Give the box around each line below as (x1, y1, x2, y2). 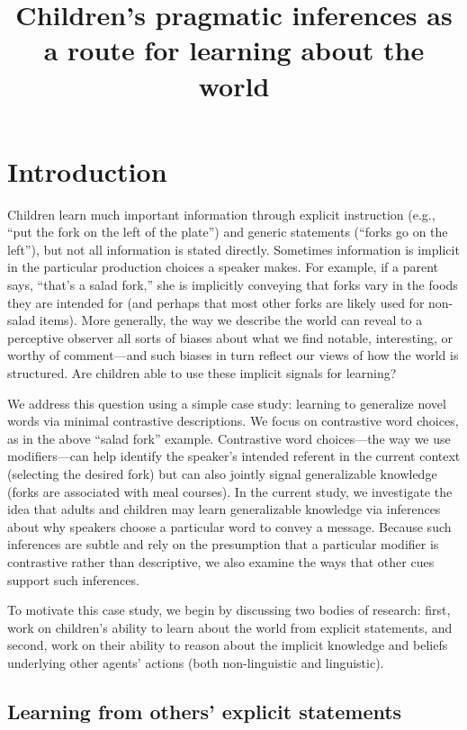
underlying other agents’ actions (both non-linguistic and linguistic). (7, 653, 384, 671)
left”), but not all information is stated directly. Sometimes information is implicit (7, 239, 460, 258)
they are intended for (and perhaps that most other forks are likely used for (7, 293, 425, 311)
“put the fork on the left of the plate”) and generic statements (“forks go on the (7, 222, 448, 241)
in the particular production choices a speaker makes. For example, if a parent (7, 257, 438, 276)
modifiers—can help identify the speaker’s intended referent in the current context (7, 446, 461, 465)
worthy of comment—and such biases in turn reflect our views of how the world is (7, 346, 459, 365)
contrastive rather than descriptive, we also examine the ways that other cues (7, 552, 435, 571)
